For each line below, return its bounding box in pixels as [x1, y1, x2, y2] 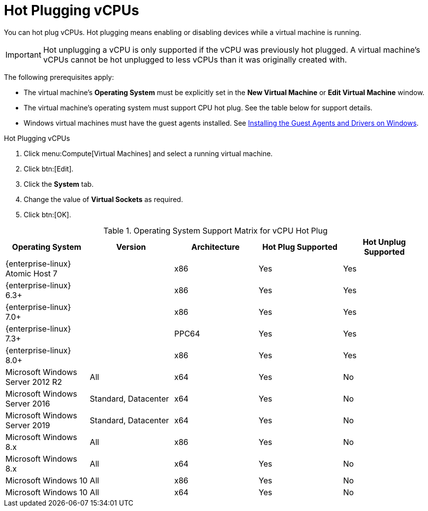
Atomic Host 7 [5, 268, 58, 278]
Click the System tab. [24, 179, 94, 188]
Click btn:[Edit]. [24, 164, 74, 173]
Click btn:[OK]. [24, 210, 71, 219]
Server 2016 [5, 398, 50, 409]
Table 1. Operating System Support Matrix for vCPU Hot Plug [103, 225, 328, 236]
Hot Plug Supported [262, 241, 337, 252]
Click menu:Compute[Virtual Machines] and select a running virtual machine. [24, 149, 273, 158]
